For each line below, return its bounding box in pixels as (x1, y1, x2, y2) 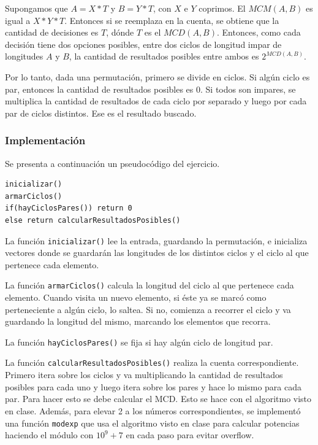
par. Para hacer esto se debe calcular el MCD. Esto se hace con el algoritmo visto (5, 392, 312, 405)
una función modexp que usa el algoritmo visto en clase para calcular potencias (5, 416, 300, 429)
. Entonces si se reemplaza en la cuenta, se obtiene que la (64, 14, 279, 26)
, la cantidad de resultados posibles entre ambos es (69, 50, 259, 63)
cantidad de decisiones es (5, 26, 99, 39)
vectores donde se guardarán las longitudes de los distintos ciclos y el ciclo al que (5, 246, 309, 259)
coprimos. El (199, 2, 246, 14)
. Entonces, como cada (216, 26, 301, 39)
